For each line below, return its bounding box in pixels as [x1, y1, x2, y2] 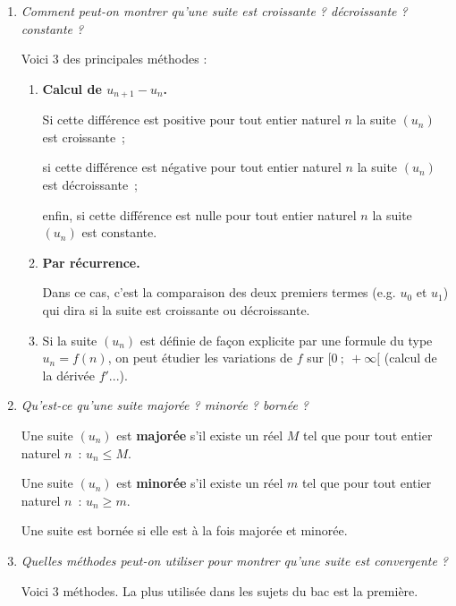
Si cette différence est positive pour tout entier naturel [42, 110, 341, 129]
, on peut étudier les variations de [107, 348, 293, 367]
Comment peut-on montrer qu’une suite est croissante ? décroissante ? [21, 2, 408, 20]
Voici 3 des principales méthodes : [21, 49, 207, 68]
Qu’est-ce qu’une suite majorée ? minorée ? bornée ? [21, 396, 308, 414]
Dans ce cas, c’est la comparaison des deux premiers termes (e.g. [42, 283, 396, 302]
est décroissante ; [42, 175, 139, 194]
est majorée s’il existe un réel [116, 425, 283, 444]
